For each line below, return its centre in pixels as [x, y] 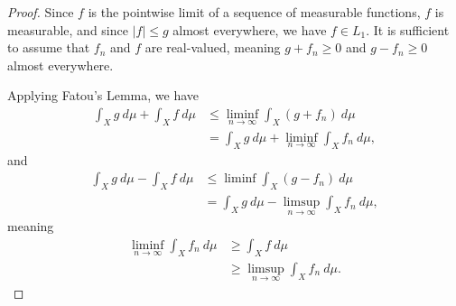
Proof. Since [41, 12]
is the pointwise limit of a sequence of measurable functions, [254, 12]
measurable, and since [68, 29]
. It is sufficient [408, 29]
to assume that [49, 47]
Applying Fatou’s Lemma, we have [103, 95]
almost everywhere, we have [250, 29]
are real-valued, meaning [213, 47]
